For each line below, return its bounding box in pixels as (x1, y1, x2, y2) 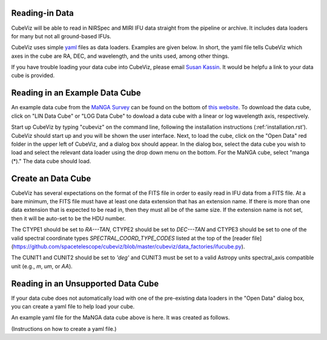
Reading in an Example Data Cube (11, 88, 141, 98)
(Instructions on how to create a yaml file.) (11, 325, 117, 332)
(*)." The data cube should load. (11, 157, 91, 165)
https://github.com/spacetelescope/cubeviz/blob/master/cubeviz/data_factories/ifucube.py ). (13, 243, 245, 250)
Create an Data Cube (11, 173, 91, 183)
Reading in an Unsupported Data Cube (11, 278, 159, 288)
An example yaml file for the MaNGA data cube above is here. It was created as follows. (11, 314, 230, 321)
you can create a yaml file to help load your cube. (11, 303, 135, 310)
